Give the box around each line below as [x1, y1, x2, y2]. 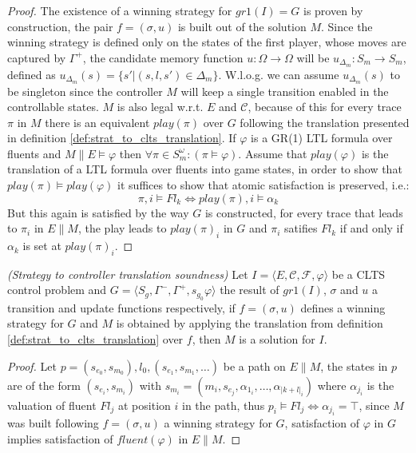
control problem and [7, 281, 107, 298]
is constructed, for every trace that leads [204, 204, 403, 221]
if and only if [339, 220, 403, 236]
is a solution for [239, 331, 315, 348]
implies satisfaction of [7, 430, 113, 447]
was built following [7, 415, 99, 431]
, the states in [320, 357, 388, 374]
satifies [284, 220, 318, 236]
